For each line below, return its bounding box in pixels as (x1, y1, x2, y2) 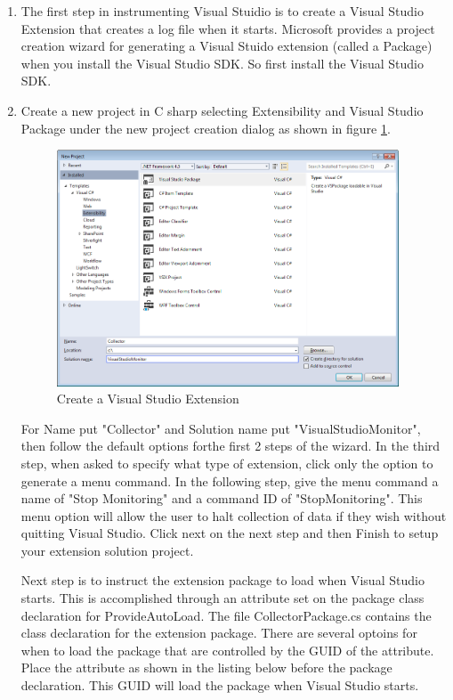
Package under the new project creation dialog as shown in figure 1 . (20, 118, 391, 137)
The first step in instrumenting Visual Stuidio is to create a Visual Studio (20, 2, 424, 20)
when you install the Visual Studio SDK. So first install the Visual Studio (20, 53, 424, 72)
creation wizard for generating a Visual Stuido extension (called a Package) (20, 37, 433, 55)
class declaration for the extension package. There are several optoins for (20, 623, 417, 642)
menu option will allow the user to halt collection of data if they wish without (20, 506, 447, 525)
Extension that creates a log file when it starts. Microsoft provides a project (20, 19, 435, 37)
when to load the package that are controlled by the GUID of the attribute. (20, 640, 434, 659)
